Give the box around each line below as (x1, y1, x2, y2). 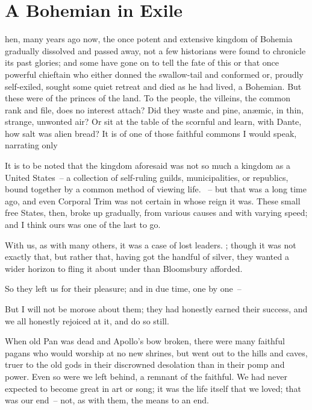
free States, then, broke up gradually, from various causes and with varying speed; (5, 206, 308, 219)
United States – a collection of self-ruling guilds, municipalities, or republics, (5, 171, 289, 183)
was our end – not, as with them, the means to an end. (5, 394, 209, 406)
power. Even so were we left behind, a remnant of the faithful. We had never (5, 370, 288, 382)
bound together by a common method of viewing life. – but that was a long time (5, 183, 307, 195)
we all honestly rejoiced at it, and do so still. (5, 314, 169, 327)
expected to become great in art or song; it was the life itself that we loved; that (5, 382, 301, 394)
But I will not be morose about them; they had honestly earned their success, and (5, 303, 308, 315)
